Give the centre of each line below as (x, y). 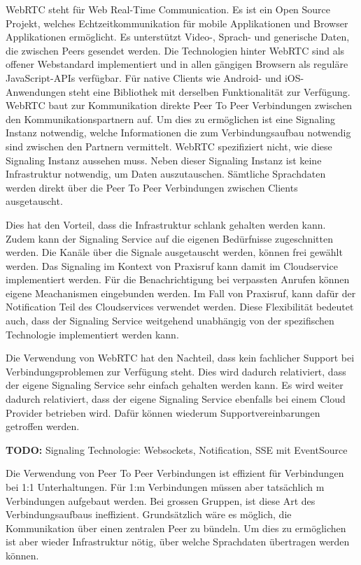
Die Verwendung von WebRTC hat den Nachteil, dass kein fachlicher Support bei (180, 358)
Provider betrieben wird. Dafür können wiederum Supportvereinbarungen (163, 412)
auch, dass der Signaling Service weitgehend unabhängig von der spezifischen (170, 321)
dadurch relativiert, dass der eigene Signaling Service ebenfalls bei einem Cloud (176, 399)
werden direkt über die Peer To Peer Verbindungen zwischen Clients (152, 187)
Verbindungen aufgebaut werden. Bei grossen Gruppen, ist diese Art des (161, 500)
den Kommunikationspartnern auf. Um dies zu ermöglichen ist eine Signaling (170, 119)
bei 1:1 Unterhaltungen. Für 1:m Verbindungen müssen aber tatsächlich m (165, 487)
